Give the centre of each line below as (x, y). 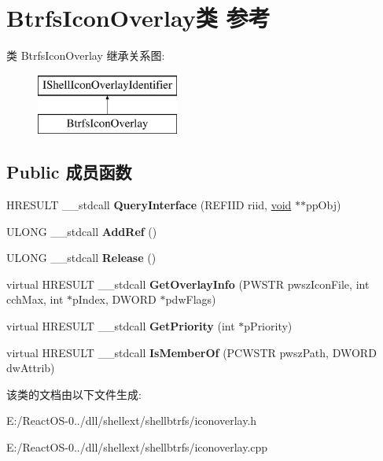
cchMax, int (35, 299)
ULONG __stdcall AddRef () (82, 231)
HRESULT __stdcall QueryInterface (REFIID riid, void (149, 205)
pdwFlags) (191, 299)
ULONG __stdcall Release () (81, 258)
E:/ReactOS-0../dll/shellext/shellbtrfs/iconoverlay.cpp (137, 447)
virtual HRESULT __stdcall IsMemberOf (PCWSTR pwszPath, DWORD (191, 352)
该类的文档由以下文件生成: (74, 394)
